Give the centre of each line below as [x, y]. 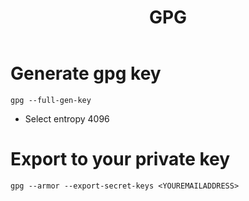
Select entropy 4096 [67, 118]
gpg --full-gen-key [51, 100]
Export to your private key [120, 159]
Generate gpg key [86, 73]
